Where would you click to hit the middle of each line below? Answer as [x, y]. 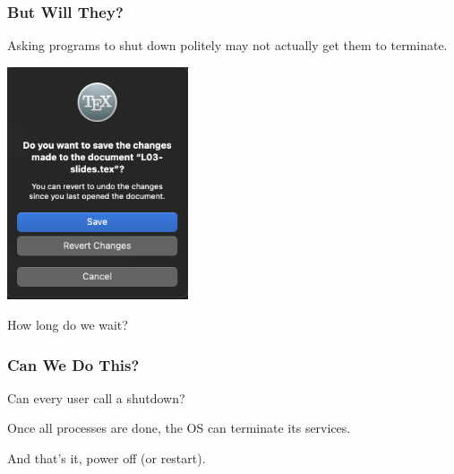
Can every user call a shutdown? [96, 397]
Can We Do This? [73, 364]
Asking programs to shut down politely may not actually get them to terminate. [227, 45]
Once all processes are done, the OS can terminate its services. [179, 428]
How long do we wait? [68, 325]
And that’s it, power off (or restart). [107, 458]
